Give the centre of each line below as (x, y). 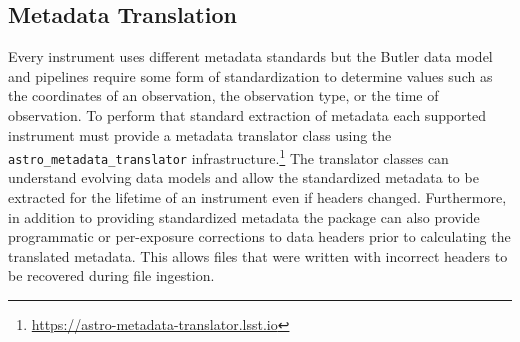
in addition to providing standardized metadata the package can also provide (244, 216)
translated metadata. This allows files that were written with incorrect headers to (258, 255)
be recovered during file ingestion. (111, 275)
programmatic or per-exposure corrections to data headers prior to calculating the (259, 236)
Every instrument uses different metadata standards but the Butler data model (250, 56)
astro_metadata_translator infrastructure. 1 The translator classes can (228, 156)
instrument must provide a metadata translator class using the (200, 134)
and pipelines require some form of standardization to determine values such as (250, 75)
